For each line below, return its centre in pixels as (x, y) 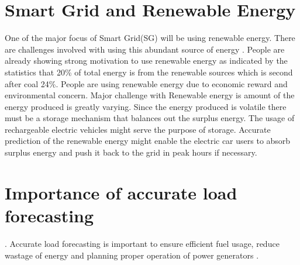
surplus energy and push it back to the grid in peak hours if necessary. (131, 152)
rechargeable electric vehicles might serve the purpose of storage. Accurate (138, 129)
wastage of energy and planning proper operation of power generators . (132, 255)
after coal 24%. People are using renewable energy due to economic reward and (146, 83)
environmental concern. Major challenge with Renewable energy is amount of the (150, 95)
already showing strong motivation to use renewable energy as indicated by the (146, 61)
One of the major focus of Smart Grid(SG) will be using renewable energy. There (150, 38)
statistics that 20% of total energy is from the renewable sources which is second (149, 72)
